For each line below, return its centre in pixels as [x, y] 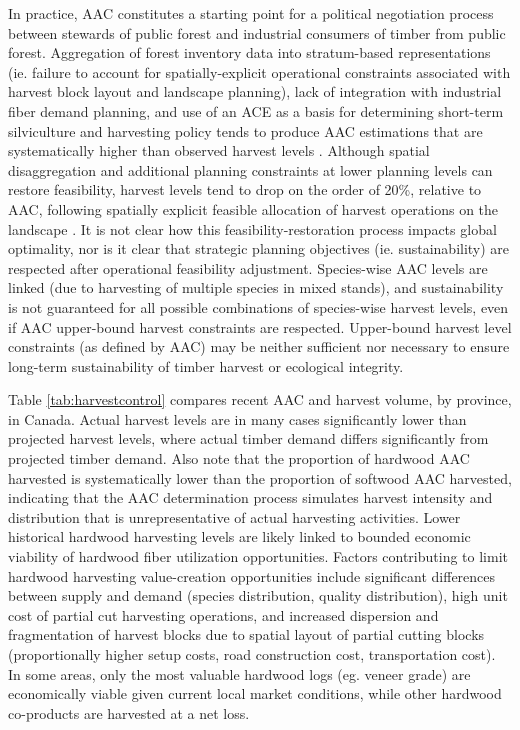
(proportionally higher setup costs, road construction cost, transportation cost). [252, 654]
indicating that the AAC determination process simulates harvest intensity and [250, 497]
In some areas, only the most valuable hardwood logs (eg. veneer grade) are [239, 673]
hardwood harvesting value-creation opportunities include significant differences [252, 575]
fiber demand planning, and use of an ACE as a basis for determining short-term [256, 110]
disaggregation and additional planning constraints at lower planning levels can [250, 169]
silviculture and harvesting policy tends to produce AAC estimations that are [245, 130]
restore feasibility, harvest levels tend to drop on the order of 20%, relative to [245, 189]
